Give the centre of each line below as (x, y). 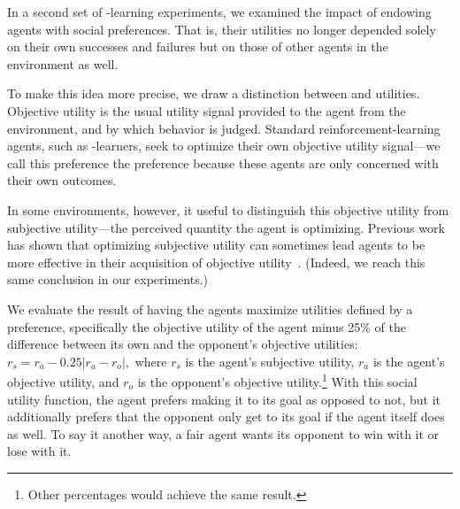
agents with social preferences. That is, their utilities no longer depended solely (222, 29)
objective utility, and (63, 381)
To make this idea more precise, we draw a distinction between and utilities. (214, 93)
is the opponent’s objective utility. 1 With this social (277, 380)
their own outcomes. (62, 180)
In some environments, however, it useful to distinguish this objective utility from (228, 209)
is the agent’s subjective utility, (270, 361)
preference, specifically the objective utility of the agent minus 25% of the (207, 326)
